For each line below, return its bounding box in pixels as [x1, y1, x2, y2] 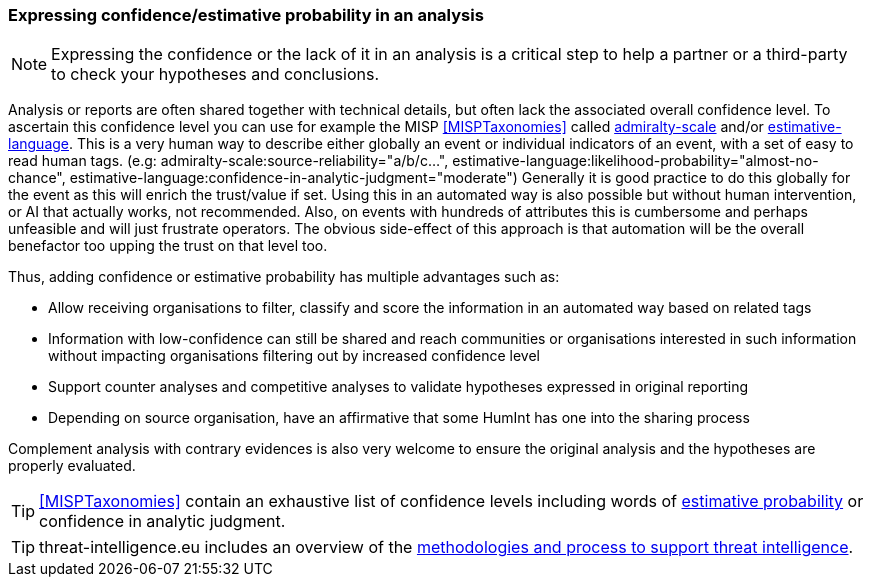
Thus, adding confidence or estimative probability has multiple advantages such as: [8, 268, 560, 286]
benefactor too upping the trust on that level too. [8, 237, 328, 255]
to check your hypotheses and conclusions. [51, 64, 380, 85]
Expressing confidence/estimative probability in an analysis [8, 5, 484, 25]
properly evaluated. [8, 457, 136, 475]
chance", [8, 169, 66, 187]
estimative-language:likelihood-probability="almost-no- [452, 152, 819, 170]
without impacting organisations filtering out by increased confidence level [48, 347, 540, 365]
